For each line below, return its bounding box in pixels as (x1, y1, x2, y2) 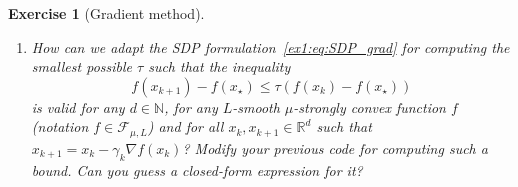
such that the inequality (148, 56, 291, 77)
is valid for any (31, 96, 125, 117)
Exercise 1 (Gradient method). (8, 3, 205, 23)
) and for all (147, 116, 224, 137)
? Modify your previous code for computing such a (182, 137, 488, 158)
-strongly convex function (293, 96, 446, 117)
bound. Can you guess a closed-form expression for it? (31, 159, 363, 180)
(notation (31, 116, 89, 137)
